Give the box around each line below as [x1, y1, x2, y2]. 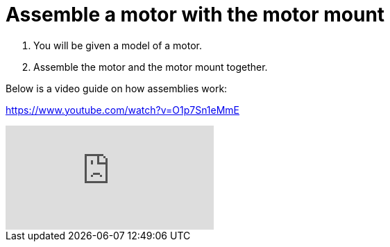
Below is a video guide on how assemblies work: [6, 82, 228, 94]
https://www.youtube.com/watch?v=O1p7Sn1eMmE [6, 103, 240, 116]
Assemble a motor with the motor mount [6, 3, 385, 26]
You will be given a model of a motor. [33, 39, 202, 51]
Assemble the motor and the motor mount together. [33, 60, 268, 73]
